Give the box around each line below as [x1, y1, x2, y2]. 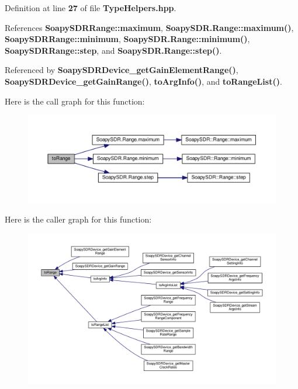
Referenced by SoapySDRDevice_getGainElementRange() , [5, 64, 238, 76]
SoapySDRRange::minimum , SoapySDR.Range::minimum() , [5, 33, 250, 45]
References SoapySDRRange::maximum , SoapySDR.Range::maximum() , [5, 21, 294, 33]
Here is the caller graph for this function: [5, 213, 152, 225]
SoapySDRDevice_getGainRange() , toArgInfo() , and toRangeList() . [5, 75, 282, 87]
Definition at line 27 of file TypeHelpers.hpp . [5, 2, 176, 13]
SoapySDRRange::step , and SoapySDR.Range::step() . [5, 44, 222, 56]
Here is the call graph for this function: [5, 95, 145, 107]
